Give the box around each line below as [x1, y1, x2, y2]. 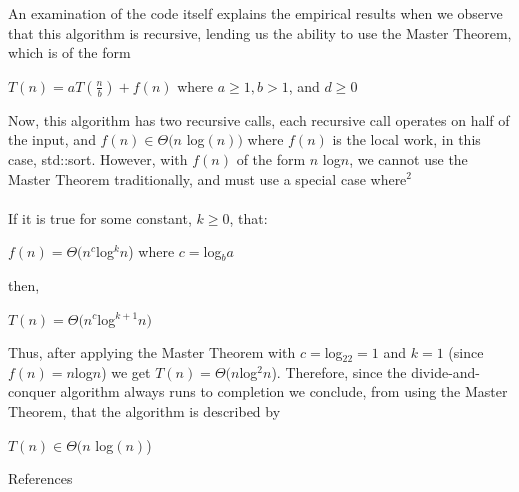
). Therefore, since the [271, 361, 407, 382]
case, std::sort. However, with [8, 148, 188, 169]
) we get [101, 361, 151, 382]
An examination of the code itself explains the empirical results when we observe [8, 3, 503, 23]
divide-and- [411, 361, 481, 382]
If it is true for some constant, [8, 207, 192, 228]
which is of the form [8, 42, 131, 63]
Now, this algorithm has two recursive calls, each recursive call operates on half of [8, 109, 510, 130]
